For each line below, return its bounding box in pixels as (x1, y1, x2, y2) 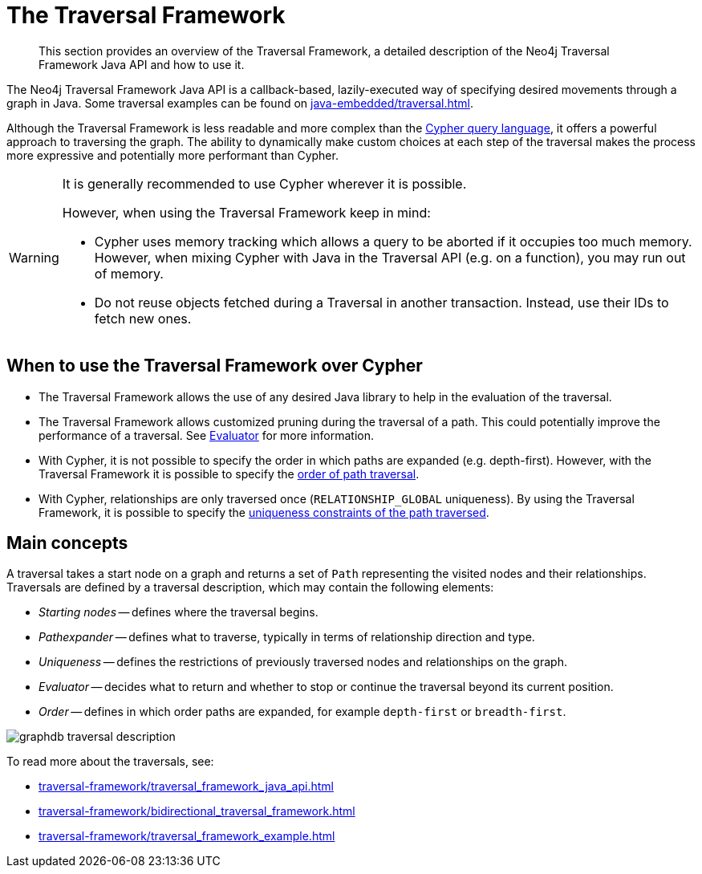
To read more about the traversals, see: (6, 754, 214, 769)
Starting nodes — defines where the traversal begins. (39, 605, 319, 620)
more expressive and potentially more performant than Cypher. (6, 148, 339, 162)
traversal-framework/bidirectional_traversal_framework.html (39, 804, 355, 819)
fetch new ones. (94, 310, 192, 327)
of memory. (94, 265, 164, 282)
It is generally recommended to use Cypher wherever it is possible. (62, 175, 467, 192)
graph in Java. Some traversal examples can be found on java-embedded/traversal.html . (6, 96, 474, 110)
